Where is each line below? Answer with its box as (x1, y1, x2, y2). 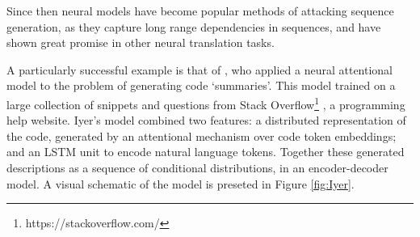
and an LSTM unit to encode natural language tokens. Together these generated (6, 143, 405, 160)
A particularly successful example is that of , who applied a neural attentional (6, 61, 393, 78)
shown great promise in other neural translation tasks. (6, 34, 275, 51)
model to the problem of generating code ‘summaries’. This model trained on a (6, 77, 396, 94)
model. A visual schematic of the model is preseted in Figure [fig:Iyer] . (6, 175, 355, 192)
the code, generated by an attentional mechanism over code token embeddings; (6, 127, 397, 144)
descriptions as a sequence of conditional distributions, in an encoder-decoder (6, 159, 388, 176)
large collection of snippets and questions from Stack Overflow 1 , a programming (6, 93, 405, 112)
